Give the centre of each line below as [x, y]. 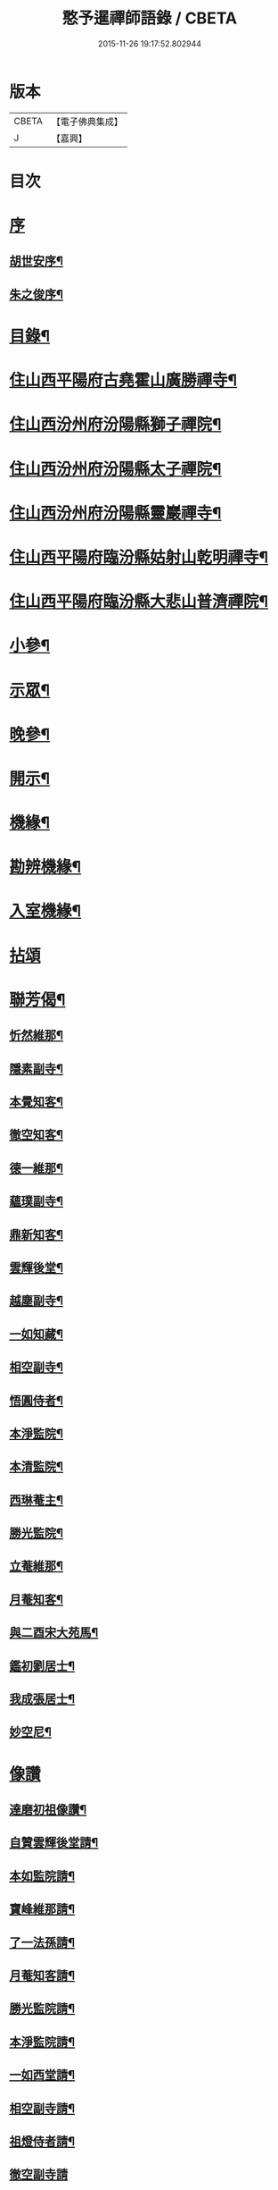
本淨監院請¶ [42, 2042]
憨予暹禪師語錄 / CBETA [150, 18]
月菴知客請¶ [42, 1975]
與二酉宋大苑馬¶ [54, 1633]
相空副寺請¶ [42, 2108]
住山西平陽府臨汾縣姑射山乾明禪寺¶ [139, 557]
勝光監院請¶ [42, 2009]
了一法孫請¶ [42, 1942]
